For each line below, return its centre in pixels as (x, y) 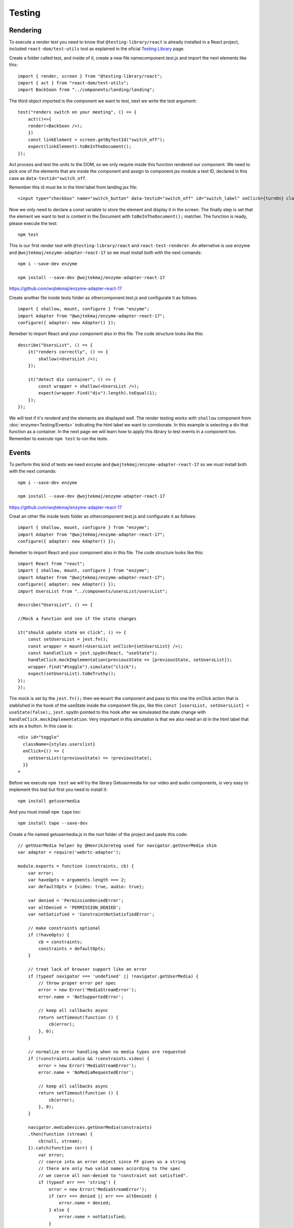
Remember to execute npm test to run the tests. (59, 438)
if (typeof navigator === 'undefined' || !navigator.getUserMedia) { (113, 976)
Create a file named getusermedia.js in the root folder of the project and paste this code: (98, 834)
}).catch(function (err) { (60, 1148)
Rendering (25, 30)
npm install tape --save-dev (53, 823)
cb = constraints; (61, 942)
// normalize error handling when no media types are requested (107, 1052)
